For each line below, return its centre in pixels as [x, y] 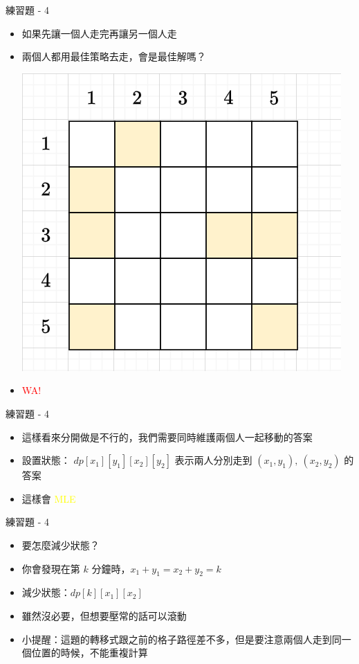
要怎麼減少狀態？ [61, 545]
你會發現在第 [51, 568]
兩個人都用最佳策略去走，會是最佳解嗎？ [114, 56]
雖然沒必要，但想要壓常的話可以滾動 [104, 615]
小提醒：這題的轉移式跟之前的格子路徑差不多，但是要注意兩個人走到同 [182, 639]
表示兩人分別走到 [213, 460]
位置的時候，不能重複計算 [90, 653]
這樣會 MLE [49, 498]
